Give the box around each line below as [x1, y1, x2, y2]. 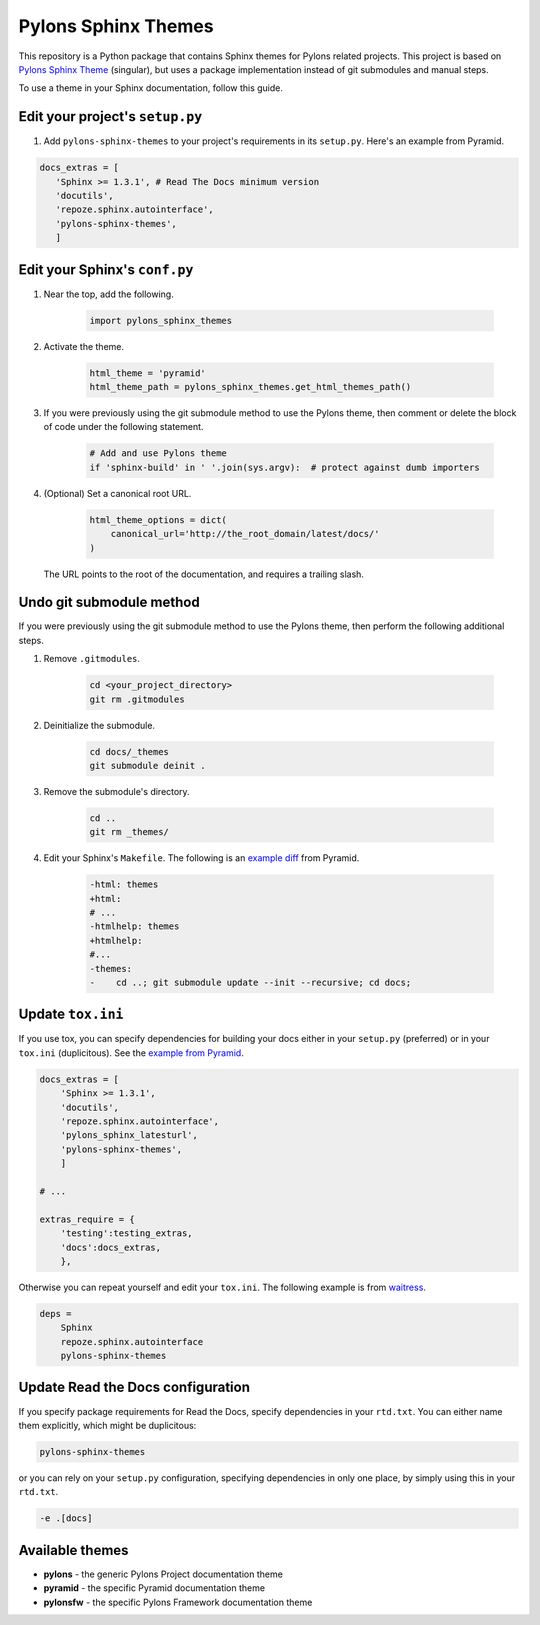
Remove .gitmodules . [43, 653, 140, 665]
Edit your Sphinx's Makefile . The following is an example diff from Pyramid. [43, 852, 360, 864]
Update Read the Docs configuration [18, 1379, 250, 1396]
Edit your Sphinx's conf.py [18, 261, 194, 278]
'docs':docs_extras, [60, 1241, 162, 1253]
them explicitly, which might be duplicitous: [18, 1419, 197, 1431]
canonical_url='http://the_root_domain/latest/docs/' [110, 528, 380, 540]
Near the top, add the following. [43, 288, 174, 300]
